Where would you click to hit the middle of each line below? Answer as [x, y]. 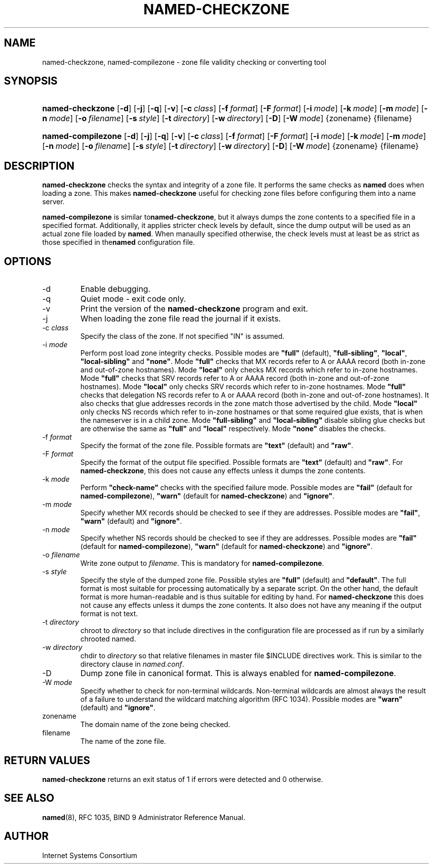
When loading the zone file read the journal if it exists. [180, 319]
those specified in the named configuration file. [119, 242]
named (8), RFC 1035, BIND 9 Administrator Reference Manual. [144, 817]
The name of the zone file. [123, 741]
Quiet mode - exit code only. [133, 299]
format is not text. [109, 614]
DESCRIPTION [39, 166]
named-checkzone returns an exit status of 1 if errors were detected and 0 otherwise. [183, 779]
